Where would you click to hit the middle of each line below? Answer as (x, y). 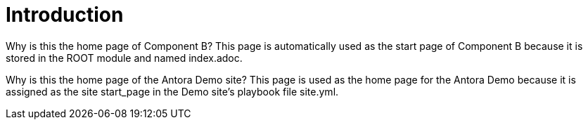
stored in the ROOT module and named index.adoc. (124, 58)
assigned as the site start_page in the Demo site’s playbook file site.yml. (172, 91)
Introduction (65, 15)
